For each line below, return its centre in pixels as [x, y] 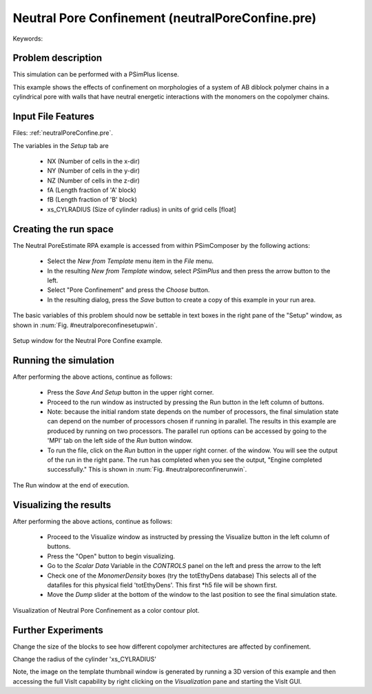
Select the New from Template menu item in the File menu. [130, 261]
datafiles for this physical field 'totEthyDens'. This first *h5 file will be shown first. [163, 585]
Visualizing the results [62, 505]
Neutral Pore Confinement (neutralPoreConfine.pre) [165, 18]
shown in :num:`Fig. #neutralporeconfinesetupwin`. [85, 325]
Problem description [58, 58]
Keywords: [28, 39]
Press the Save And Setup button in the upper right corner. [131, 392]
